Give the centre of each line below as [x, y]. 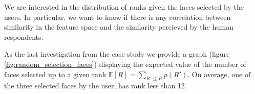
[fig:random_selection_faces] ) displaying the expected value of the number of [125, 64]
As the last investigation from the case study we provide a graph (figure [117, 54]
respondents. [24, 37]
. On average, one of [219, 74]
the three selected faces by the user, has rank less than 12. [95, 86]
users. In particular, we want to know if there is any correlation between [118, 17]
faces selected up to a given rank [55, 74]
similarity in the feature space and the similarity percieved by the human [119, 27]
